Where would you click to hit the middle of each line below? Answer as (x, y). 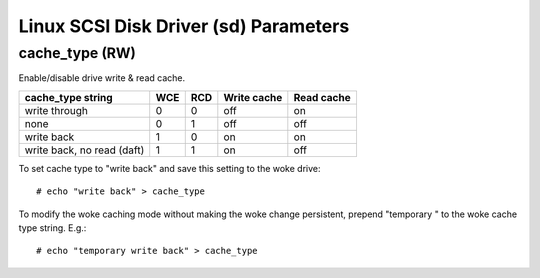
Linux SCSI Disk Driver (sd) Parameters (184, 26)
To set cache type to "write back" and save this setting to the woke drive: (169, 168)
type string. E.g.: (52, 227)
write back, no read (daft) (84, 150)
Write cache (253, 97)
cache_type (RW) (77, 53)
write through (56, 110)
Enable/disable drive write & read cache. (101, 78)
